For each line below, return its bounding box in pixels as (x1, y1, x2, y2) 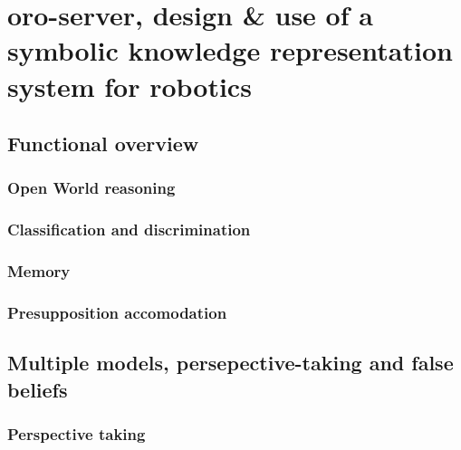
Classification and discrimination (7, 218, 251, 241)
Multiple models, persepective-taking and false (7, 349, 454, 377)
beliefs (7, 375, 68, 403)
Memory (7, 260, 71, 282)
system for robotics (7, 67, 252, 104)
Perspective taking (7, 423, 146, 445)
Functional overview (7, 129, 199, 158)
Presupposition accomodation (7, 301, 227, 323)
